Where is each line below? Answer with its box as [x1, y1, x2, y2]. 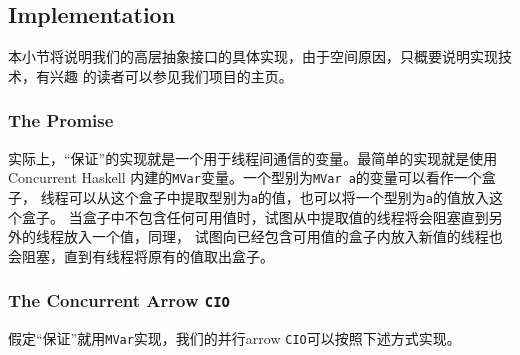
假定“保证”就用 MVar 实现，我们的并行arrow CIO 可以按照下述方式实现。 [8, 328, 461, 349]
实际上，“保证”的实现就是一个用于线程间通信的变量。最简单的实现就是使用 [8, 147, 498, 168]
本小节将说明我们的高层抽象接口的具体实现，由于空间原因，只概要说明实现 [8, 46, 498, 67]
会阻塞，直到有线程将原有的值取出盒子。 [8, 245, 274, 266]
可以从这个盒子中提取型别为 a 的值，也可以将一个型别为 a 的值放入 [68, 186, 490, 207]
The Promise [8, 108, 114, 133]
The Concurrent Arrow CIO [8, 288, 230, 313]
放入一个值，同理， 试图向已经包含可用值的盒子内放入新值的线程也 [63, 226, 503, 247]
